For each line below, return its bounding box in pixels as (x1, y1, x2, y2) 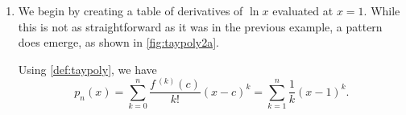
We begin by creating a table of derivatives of (18, 2, 243, 18)
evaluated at (272, 2, 333, 18)
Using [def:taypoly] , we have (18, 60, 157, 77)
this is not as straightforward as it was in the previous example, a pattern (18, 18, 383, 35)
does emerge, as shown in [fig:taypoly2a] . (18, 34, 219, 51)
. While (363, 2, 400, 18)
